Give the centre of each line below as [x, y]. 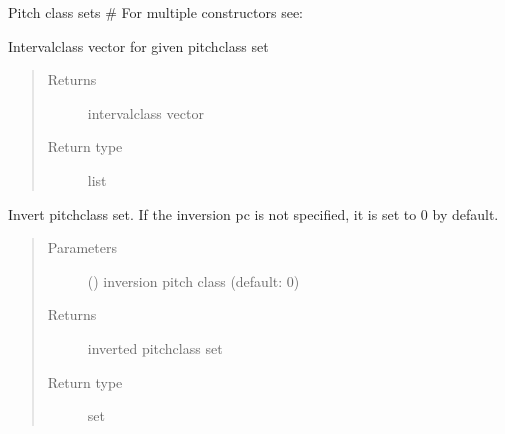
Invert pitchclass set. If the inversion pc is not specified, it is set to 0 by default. [253, 213]
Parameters [82, 247]
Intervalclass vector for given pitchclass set [138, 45]
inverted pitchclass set [155, 347]
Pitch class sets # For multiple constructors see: [155, 12]
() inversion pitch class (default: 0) [193, 280]
